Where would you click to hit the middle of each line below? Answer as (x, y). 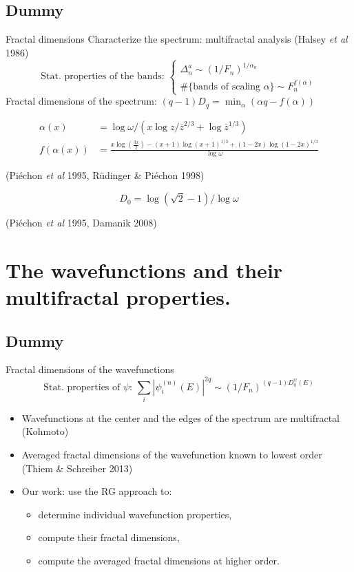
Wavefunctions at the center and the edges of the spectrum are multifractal (180, 417)
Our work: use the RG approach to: (97, 491)
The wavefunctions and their (144, 269)
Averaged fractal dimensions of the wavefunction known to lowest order (172, 455)
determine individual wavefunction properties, (135, 514)
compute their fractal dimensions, (109, 537)
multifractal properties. (118, 297)
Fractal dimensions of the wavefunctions (90, 369)
